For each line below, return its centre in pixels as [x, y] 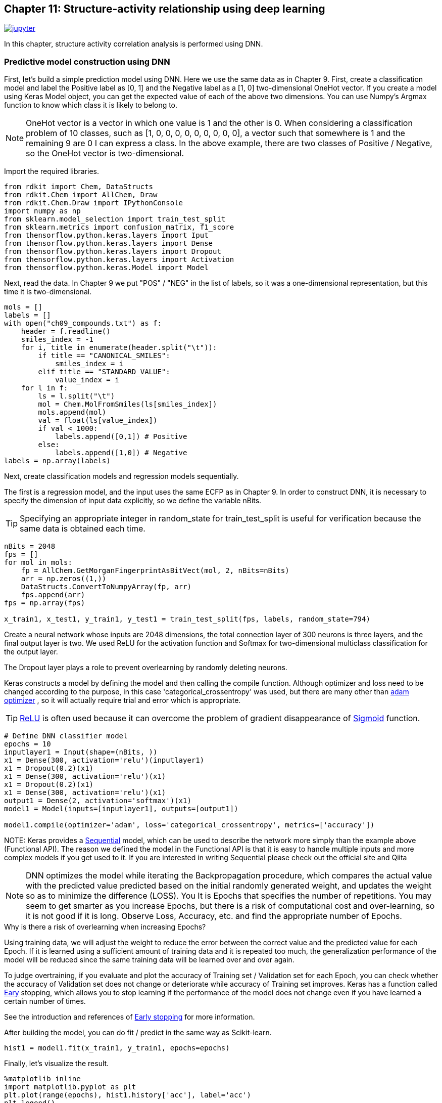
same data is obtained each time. [83, 529]
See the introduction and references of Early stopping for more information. [130, 1017]
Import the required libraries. [52, 171]
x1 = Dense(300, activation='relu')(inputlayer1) [104, 760]
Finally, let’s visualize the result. [57, 1064]
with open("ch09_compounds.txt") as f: [83, 323]
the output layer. [31, 652]
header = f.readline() [66, 332]
